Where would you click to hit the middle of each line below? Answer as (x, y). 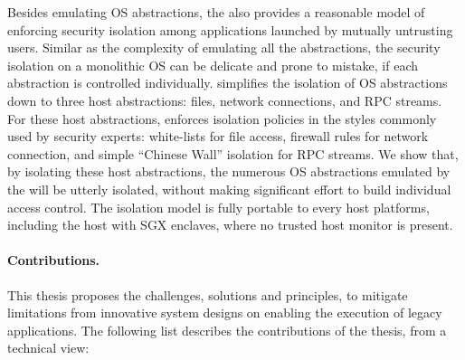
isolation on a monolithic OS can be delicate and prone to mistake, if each (213, 65)
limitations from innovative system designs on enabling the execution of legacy (225, 313)
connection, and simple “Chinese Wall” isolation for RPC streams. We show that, (233, 153)
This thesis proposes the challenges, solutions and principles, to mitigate (208, 294)
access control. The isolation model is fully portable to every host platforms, (218, 207)
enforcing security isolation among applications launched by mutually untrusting (230, 29)
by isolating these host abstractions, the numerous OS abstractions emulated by (229, 171)
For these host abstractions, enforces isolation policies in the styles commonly (222, 118)
